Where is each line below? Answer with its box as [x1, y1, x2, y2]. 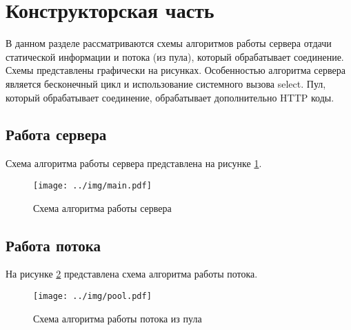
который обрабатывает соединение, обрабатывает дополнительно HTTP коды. [6, 90, 334, 104]
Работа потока [6, 234, 101, 255]
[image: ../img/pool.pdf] [33, 291, 152, 301]
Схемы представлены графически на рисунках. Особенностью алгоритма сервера [6, 63, 345, 77]
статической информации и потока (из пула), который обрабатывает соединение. [6, 49, 344, 64]
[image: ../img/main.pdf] [33, 180, 152, 191]
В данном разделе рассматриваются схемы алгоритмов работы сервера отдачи [6, 36, 332, 50]
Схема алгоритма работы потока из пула [33, 311, 202, 325]
